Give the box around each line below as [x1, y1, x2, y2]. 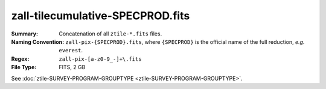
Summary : [11, 30, 39, 37]
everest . [59, 47, 83, 54]
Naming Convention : [11, 38, 65, 45]
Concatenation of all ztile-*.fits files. [59, 30, 162, 37]
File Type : [11, 64, 37, 71]
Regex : [11, 55, 30, 63]
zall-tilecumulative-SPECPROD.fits [11, 9, 190, 22]
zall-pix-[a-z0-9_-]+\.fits [59, 55, 142, 63]
